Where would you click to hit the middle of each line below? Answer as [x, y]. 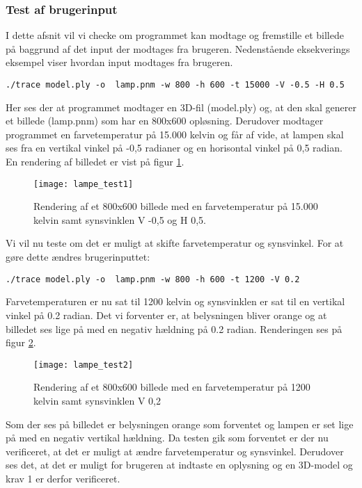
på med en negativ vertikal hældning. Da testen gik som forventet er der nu [167, 438]
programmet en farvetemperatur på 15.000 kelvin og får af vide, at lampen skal [175, 134]
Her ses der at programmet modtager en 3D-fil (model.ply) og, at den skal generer [181, 107]
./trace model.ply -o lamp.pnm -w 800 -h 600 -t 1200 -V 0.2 [153, 279]
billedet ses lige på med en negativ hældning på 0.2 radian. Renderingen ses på [174, 328]
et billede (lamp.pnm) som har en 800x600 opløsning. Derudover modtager [165, 121]
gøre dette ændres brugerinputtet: [78, 257]
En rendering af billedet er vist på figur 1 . [95, 162]
